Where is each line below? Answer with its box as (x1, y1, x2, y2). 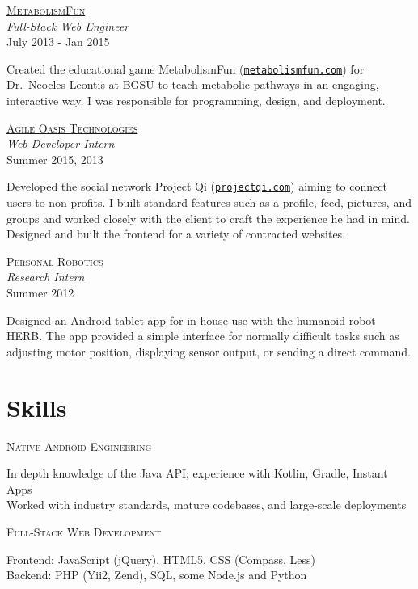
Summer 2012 (6, 284, 74, 301)
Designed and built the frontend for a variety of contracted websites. (6, 225, 346, 242)
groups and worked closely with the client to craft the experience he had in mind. (6, 209, 410, 226)
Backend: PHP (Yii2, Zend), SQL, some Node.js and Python (6, 566, 307, 583)
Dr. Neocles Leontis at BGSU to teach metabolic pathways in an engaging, (6, 76, 379, 93)
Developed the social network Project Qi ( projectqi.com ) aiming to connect (6, 178, 387, 195)
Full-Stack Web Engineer (6, 17, 129, 34)
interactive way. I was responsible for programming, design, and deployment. (6, 92, 386, 109)
